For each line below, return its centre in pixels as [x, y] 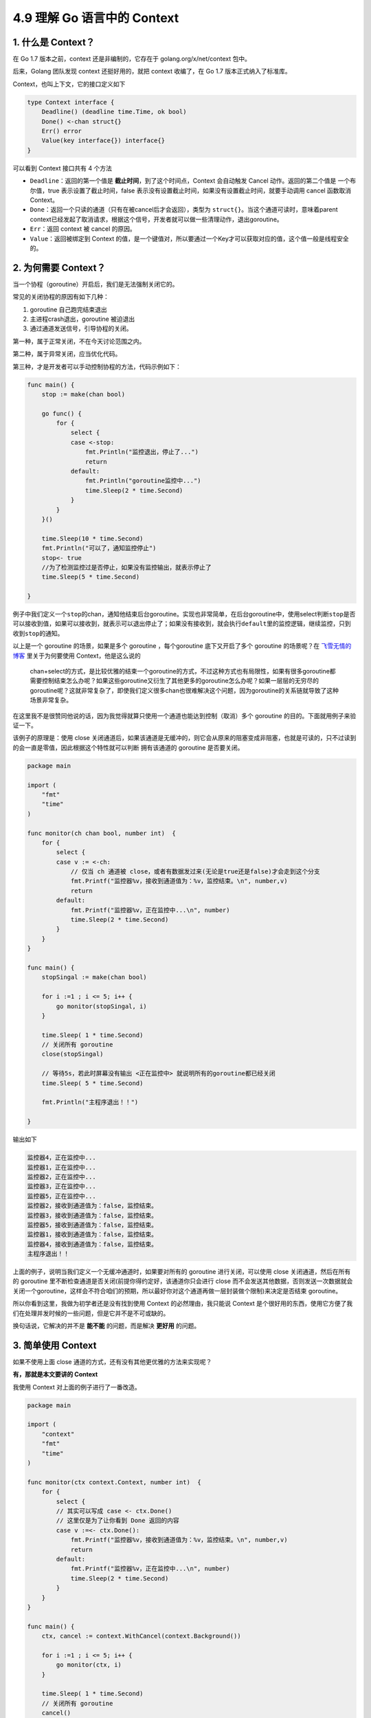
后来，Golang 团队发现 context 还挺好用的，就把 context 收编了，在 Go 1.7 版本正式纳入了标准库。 [152, 71]
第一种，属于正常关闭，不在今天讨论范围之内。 [79, 341]
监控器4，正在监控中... [61, 1158]
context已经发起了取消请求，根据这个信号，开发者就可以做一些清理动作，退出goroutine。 [156, 219]
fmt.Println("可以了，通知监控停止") [99, 548]
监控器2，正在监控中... [61, 1176]
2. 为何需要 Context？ [59, 268]
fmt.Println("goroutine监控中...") [143, 481]
